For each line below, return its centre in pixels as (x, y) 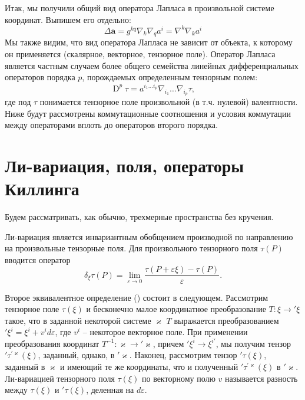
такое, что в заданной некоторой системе (78, 320)
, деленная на (110, 390)
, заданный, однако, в (76, 355)
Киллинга (42, 188)
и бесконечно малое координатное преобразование (176, 309)
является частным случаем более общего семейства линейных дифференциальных (152, 65)
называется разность (261, 378)
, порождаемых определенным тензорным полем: (170, 77)
